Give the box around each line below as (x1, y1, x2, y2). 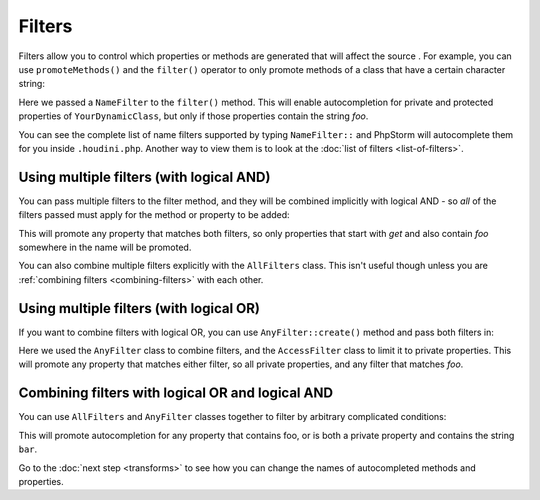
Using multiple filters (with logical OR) (18, 300, 260, 317)
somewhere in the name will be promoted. (18, 241, 192, 253)
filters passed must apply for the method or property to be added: (18, 209, 290, 221)
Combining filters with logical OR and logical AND (18, 385, 334, 402)
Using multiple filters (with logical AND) (18, 168, 271, 185)
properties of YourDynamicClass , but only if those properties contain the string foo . (18, 110, 369, 122)
